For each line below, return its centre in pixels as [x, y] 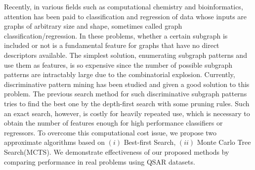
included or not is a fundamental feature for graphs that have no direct [112, 45]
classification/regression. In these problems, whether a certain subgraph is [116, 35]
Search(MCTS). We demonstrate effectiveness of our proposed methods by [117, 151]
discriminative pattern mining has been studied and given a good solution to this [127, 84]
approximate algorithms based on [55, 142]
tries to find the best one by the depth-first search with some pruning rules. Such [127, 103]
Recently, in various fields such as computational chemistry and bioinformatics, [124, 6]
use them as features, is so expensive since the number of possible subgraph [118, 64]
